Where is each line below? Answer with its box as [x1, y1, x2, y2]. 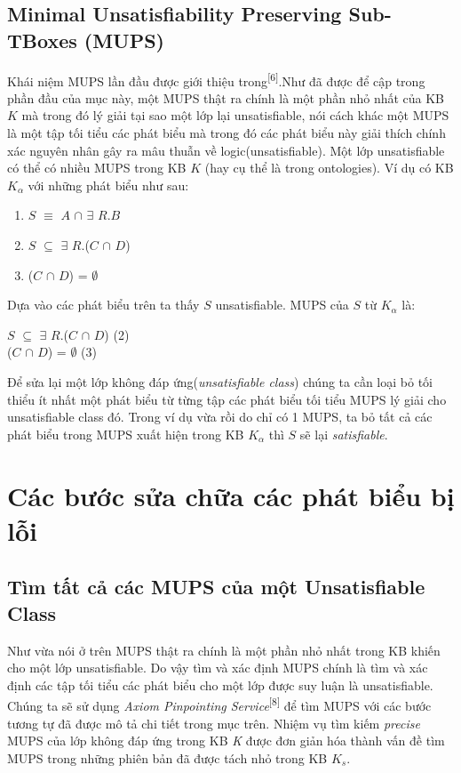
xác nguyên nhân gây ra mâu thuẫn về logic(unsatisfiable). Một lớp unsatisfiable [7, 141, 445, 159]
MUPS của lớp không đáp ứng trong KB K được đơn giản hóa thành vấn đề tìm [7, 731, 445, 750]
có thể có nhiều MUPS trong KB [7, 158, 187, 177]
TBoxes [7, 26, 77, 53]
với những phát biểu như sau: [28, 175, 189, 194]
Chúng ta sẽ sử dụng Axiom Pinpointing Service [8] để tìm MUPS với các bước [7, 694, 432, 714]
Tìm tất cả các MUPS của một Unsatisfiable [7, 573, 425, 600]
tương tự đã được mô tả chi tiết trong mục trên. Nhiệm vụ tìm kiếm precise [7, 713, 420, 732]
